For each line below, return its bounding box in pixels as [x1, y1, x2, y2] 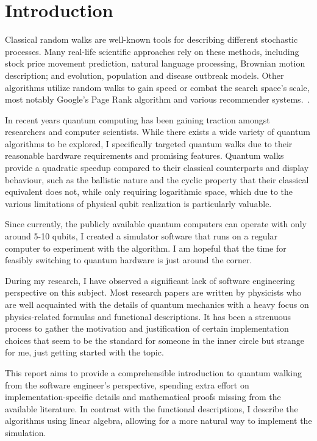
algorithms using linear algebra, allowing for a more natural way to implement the [5, 414, 312, 427]
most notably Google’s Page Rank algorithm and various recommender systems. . [5, 93, 310, 106]
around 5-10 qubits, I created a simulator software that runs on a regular [5, 230, 278, 242]
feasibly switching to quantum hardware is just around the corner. [5, 253, 252, 266]
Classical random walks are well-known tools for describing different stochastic [5, 33, 298, 46]
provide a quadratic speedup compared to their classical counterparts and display [5, 161, 309, 174]
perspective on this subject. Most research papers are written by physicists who [5, 286, 302, 299]
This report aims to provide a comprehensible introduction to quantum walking [5, 366, 302, 379]
